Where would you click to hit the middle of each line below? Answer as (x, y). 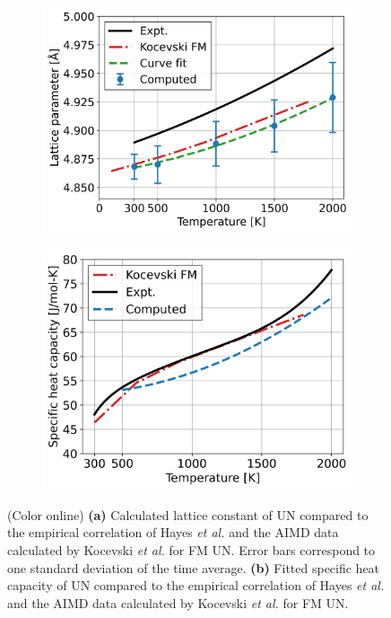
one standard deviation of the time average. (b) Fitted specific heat (194, 567)
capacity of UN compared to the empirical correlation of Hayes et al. (196, 585)
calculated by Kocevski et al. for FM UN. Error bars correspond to (191, 549)
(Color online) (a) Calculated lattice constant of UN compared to (188, 514)
